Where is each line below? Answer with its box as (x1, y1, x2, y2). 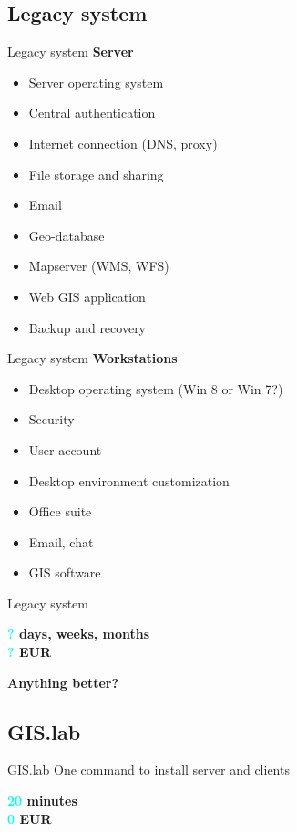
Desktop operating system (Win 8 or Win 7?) (28, 379, 283, 398)
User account (28, 440, 102, 459)
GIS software (28, 563, 101, 582)
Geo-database (28, 225, 105, 244)
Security (28, 410, 75, 429)
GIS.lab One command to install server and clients (7, 760, 290, 779)
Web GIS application (28, 286, 146, 306)
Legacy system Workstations (7, 348, 178, 368)
